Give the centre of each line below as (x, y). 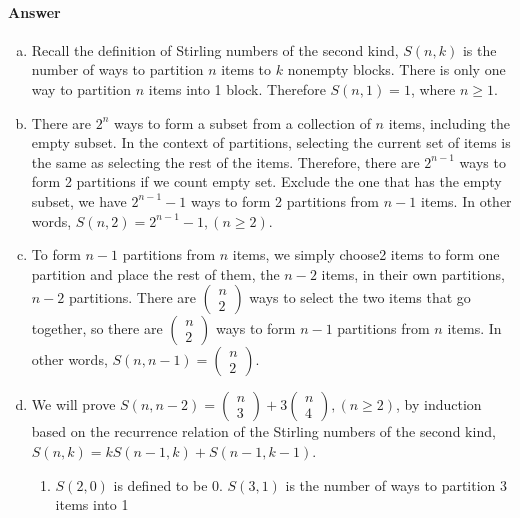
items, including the (449, 122)
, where (433, 88)
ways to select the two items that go (360, 297)
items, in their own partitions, (413, 273)
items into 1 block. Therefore (237, 88)
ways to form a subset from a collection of (242, 122)
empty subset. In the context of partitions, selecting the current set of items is (271, 142)
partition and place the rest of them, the (155, 273)
